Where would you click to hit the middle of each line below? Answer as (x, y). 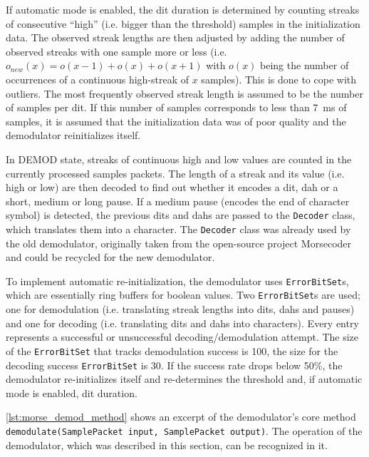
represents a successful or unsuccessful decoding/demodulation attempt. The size (182, 337)
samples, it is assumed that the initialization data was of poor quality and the (176, 121)
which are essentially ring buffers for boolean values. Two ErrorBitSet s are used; (183, 295)
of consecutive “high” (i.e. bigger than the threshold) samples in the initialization (183, 23)
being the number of (305, 65)
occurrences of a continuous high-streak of (98, 79)
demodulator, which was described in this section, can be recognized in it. (167, 445)
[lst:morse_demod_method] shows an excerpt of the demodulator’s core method (181, 417)
